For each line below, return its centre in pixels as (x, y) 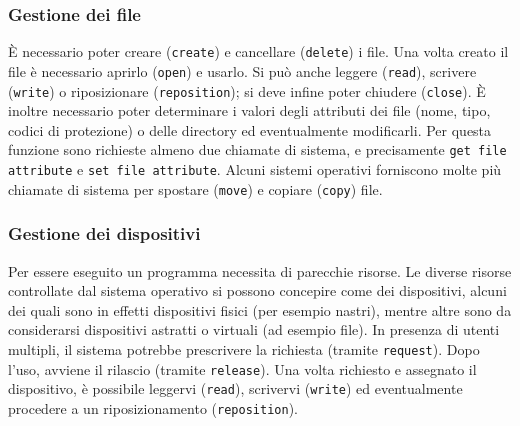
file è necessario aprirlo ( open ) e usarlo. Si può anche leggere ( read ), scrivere (242, 70)
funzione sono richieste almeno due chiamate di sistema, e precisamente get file (257, 149)
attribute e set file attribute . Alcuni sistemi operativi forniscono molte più (255, 169)
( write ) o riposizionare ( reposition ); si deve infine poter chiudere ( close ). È (247, 90)
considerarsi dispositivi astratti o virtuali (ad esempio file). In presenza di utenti (254, 329)
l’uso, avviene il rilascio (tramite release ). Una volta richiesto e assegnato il (242, 368)
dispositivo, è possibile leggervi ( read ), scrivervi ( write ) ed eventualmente (235, 388)
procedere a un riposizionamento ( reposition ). (153, 407)
